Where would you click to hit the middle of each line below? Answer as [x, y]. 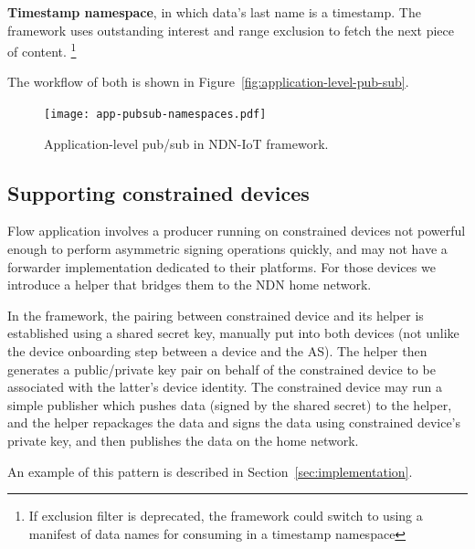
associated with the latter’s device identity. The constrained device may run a [225, 387]
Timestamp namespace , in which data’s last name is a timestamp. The [214, 12]
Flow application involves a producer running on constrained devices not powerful [237, 231]
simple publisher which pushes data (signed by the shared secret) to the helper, [230, 404]
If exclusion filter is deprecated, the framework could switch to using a [226, 516]
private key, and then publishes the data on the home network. [183, 441]
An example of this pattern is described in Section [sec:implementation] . [210, 471]
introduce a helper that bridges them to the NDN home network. [190, 285]
